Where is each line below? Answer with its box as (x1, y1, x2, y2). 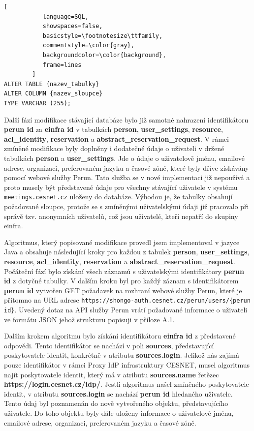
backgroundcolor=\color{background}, (42, 51, 166, 59)
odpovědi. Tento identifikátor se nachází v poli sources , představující (4, 340, 214, 350)
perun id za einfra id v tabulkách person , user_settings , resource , (4, 124, 223, 134)
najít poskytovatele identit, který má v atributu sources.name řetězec (4, 369, 219, 379)
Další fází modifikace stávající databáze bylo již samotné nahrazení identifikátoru (4, 114, 249, 124)
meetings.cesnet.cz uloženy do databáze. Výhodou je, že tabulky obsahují (4, 191, 233, 202)
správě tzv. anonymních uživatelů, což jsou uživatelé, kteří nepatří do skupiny (4, 211, 238, 221)
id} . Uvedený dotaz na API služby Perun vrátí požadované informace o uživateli (4, 304, 248, 314)
